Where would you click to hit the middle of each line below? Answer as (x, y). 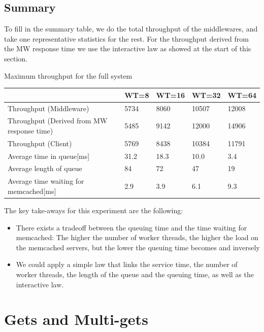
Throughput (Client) (40, 143)
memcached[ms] (32, 191)
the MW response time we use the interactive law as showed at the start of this (128, 48)
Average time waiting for (46, 181)
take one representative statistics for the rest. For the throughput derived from (126, 38)
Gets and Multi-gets (76, 319)
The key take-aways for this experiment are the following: (94, 210)
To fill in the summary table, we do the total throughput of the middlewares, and (131, 29)
